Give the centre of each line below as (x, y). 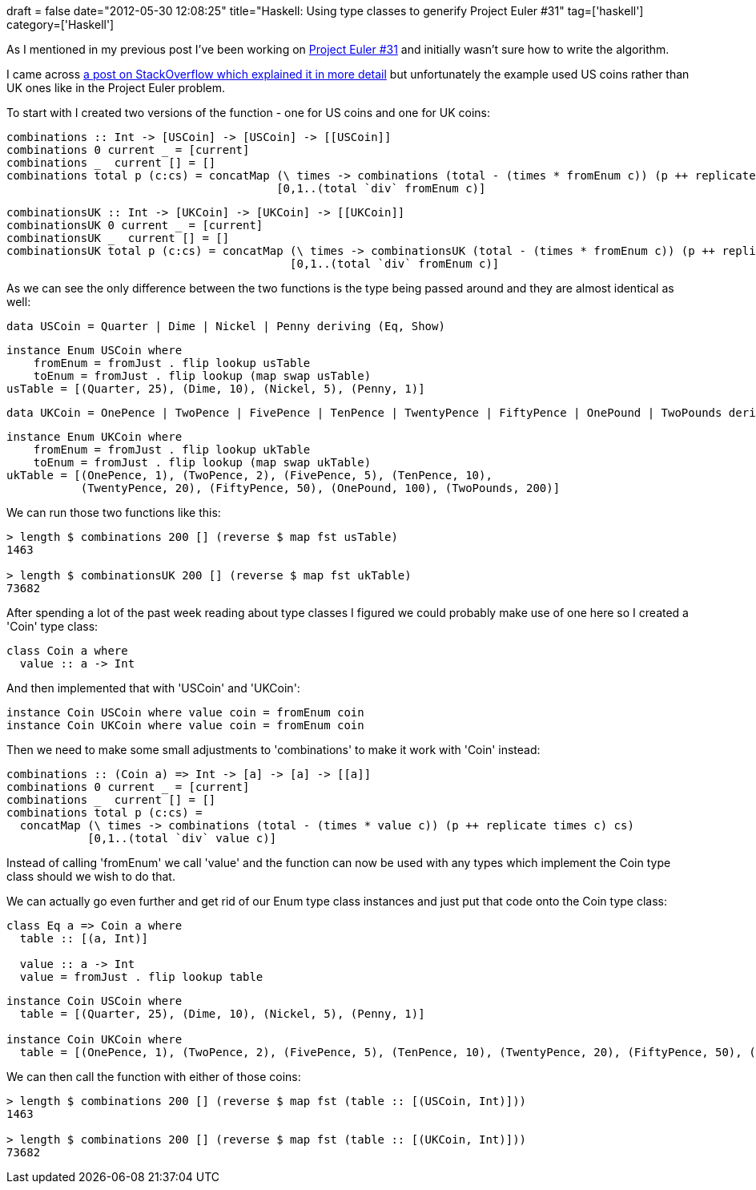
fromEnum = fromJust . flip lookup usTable (172, 363)
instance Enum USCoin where (94, 350)
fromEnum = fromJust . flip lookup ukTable (172, 450)
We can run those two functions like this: (114, 512)
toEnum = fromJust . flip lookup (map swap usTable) (202, 376)
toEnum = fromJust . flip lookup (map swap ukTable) (202, 462)
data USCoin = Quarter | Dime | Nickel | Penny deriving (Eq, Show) (226, 326)
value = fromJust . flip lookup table (141, 977)
